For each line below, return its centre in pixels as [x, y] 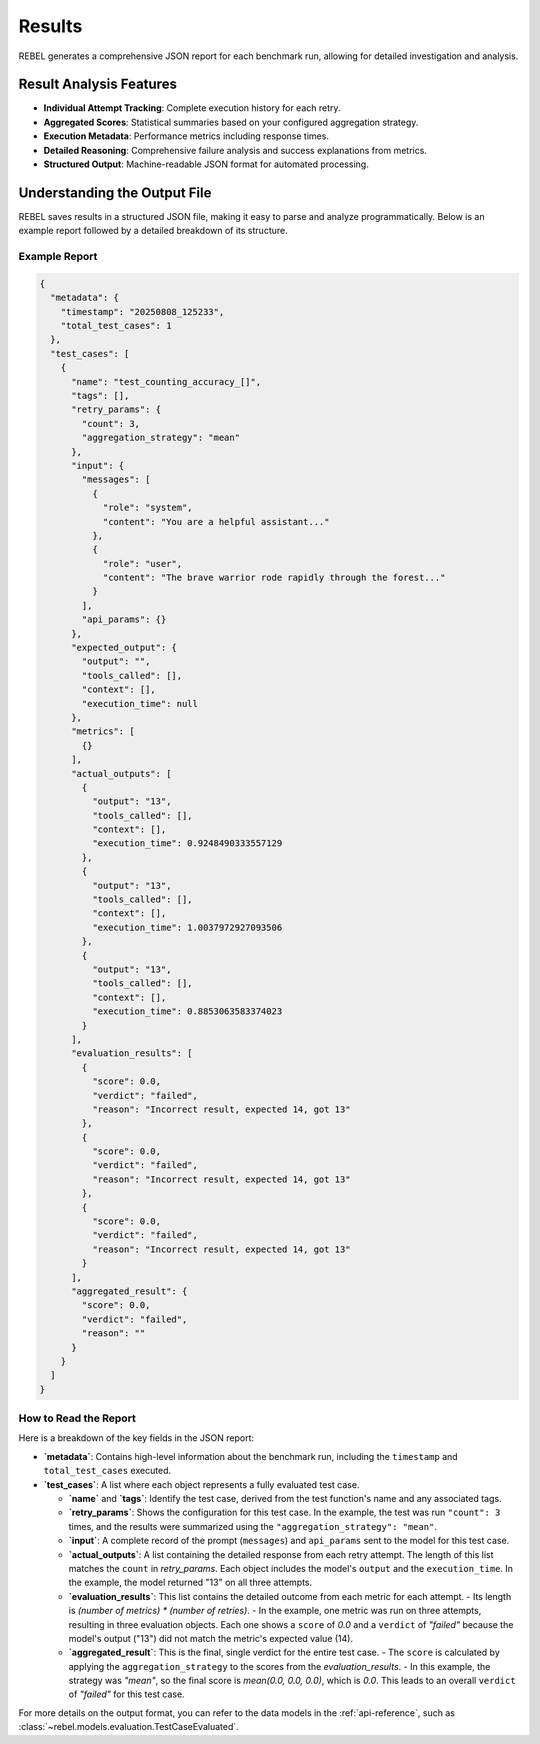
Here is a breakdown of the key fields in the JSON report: [136, 1438]
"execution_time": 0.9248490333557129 [187, 843]
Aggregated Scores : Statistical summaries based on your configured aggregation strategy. [231, 122]
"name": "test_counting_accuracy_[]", [166, 381]
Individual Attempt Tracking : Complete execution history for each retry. [192, 108]
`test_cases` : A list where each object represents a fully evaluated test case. [201, 1484]
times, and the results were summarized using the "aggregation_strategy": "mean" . [252, 1526]
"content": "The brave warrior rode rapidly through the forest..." [274, 578]
